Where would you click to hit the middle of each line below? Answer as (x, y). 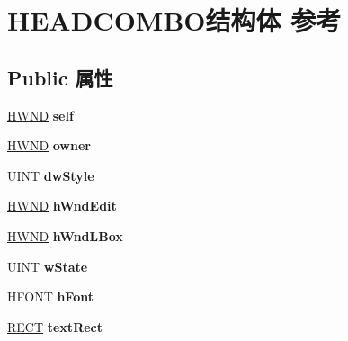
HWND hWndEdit (62, 206)
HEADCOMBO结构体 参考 (174, 20)
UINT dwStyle (51, 175)
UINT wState (48, 266)
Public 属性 (60, 77)
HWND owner (49, 145)
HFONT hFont (50, 296)
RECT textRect (55, 326)
